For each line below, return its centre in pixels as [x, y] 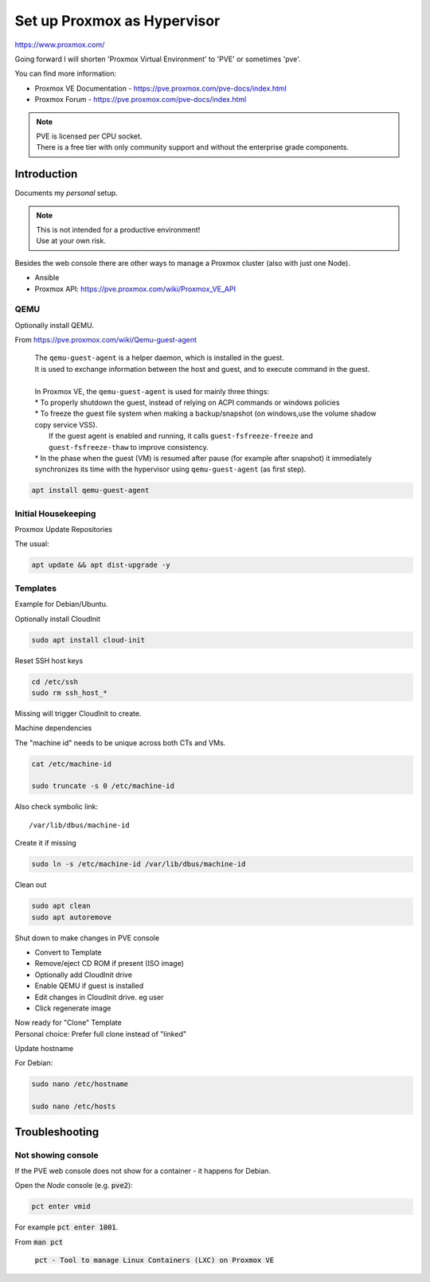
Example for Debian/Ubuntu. [61, 604]
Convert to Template [68, 952]
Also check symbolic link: [57, 807]
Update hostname [44, 1049]
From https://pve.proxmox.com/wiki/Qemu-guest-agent [106, 340]
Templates [36, 588]
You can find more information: [66, 74]
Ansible [47, 278]
